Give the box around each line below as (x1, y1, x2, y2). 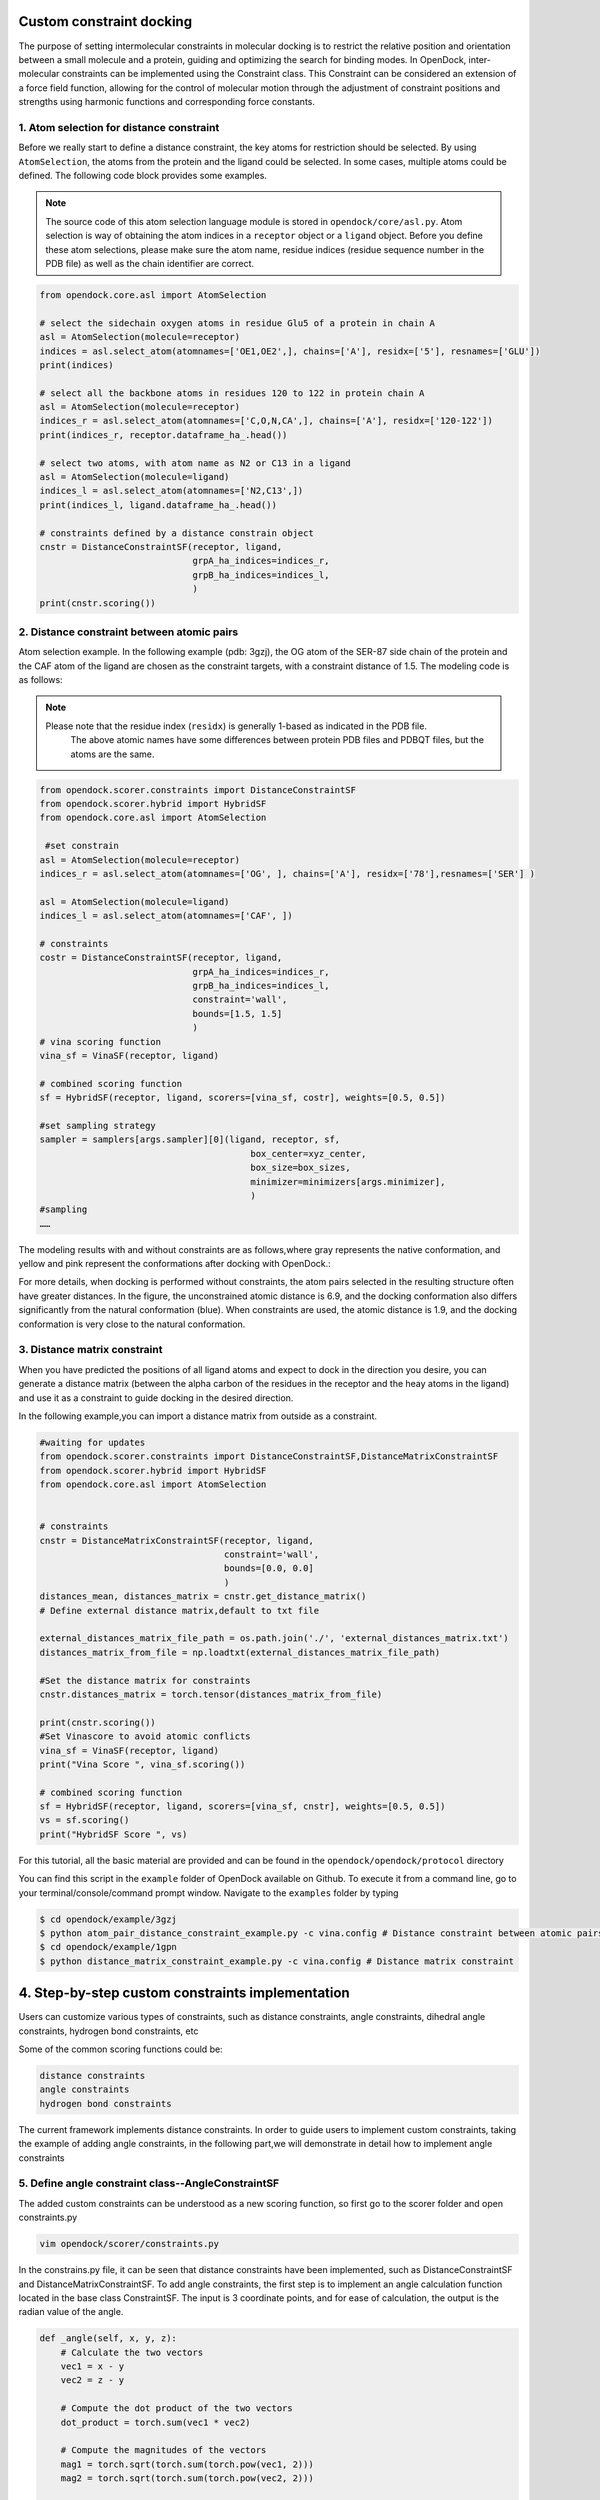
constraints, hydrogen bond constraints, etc (18, 2025, 199, 2037)
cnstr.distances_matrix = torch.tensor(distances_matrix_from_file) (39, 1688, 383, 1700)
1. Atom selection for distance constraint (18, 120, 220, 134)
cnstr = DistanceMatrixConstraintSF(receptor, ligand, (39, 1535, 314, 1546)
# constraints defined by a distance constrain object (39, 527, 314, 539)
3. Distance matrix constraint (18, 1343, 163, 1357)
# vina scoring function (39, 1036, 162, 1047)
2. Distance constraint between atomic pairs (18, 625, 239, 639)
